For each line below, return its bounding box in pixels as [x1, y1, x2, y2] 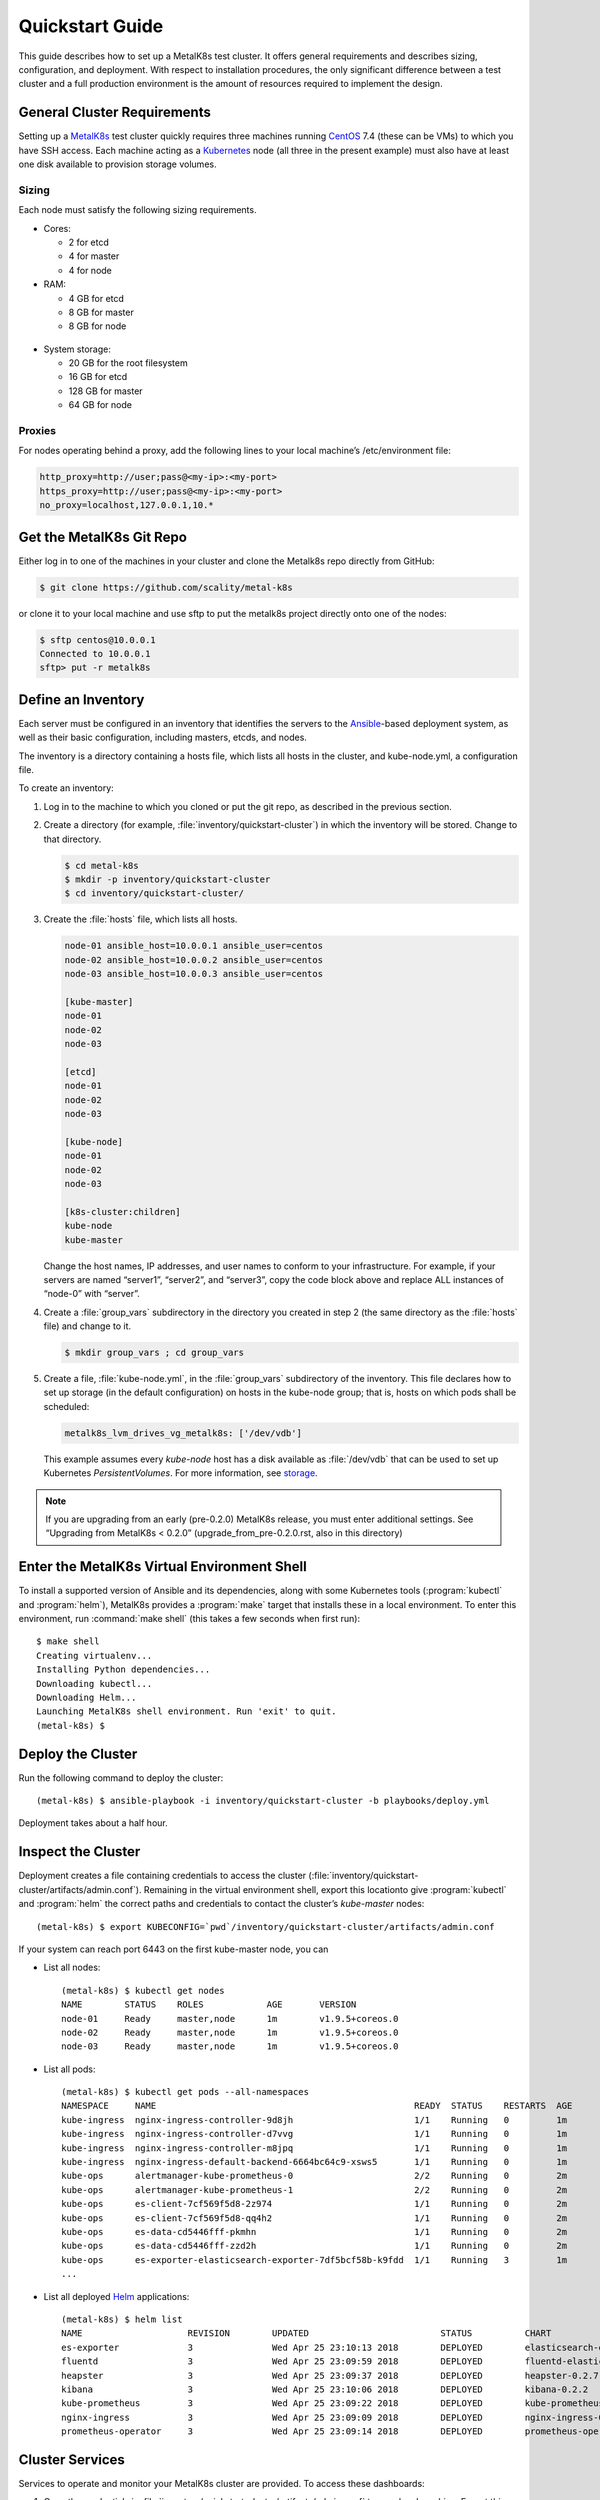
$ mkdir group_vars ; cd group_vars [64, 1347, 245, 1359]
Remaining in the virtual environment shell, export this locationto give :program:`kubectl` [143, 1883, 507, 1895]
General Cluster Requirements [18, 104, 212, 121]
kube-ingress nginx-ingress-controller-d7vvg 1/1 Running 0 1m [61, 2128, 568, 2140]
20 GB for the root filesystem [68, 357, 189, 369]
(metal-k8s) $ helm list [61, 2313, 183, 2325]
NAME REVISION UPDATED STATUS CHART [61, 2328, 552, 2339]
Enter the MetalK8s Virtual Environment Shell [18, 1558, 307, 1575]
